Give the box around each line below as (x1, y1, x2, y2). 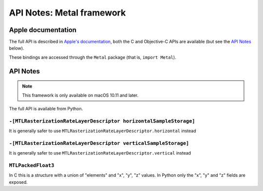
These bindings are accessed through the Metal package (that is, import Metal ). (9, 54, 176, 60)
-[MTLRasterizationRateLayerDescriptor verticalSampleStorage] (9, 140, 189, 146)
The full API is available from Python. (9, 106, 83, 112)
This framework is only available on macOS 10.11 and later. (22, 92, 139, 98)
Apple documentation (9, 26, 76, 34)
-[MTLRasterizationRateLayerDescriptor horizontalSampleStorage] (9, 118, 195, 124)
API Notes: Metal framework (9, 7, 126, 18)
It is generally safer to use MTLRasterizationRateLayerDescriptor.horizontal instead (9, 128, 197, 134)
